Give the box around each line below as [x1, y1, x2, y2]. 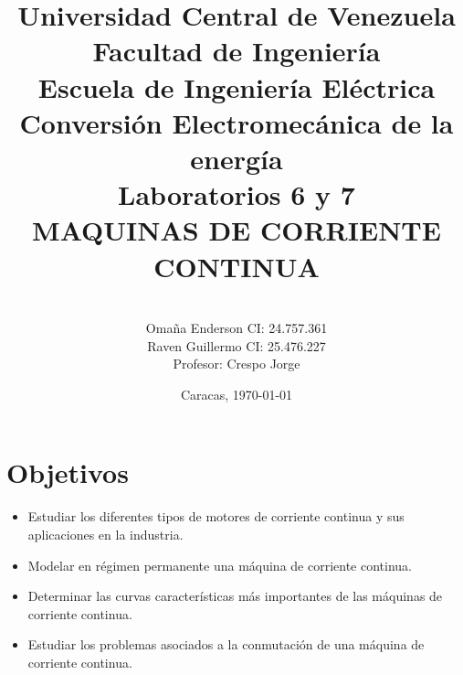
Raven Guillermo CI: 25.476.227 [147, 336, 326, 355]
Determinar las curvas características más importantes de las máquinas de [27, 586, 443, 605]
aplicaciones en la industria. [27, 524, 184, 543]
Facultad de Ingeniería [92, 32, 381, 70]
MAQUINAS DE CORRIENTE [32, 211, 441, 249]
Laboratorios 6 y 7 [118, 176, 355, 213]
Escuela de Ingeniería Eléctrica [37, 68, 436, 105]
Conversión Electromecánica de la [19, 103, 454, 141]
